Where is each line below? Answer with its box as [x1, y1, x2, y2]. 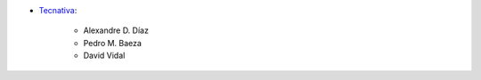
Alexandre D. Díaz [83, 25, 149, 36]
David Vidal [83, 50, 126, 61]
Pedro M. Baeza [83, 37, 143, 48]
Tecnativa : [38, 5, 77, 15]
